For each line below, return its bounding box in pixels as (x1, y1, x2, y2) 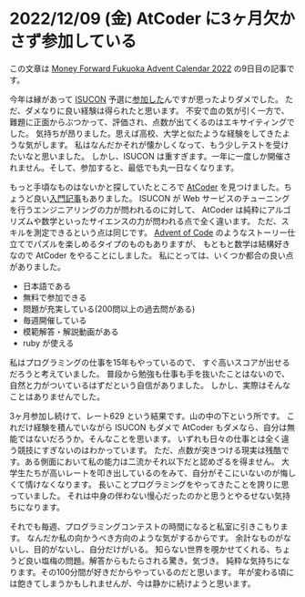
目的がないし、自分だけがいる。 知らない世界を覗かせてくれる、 (33, 543, 275, 554)
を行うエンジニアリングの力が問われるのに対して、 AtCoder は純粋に (9, 204, 268, 215)
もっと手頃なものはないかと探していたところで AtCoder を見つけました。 (9, 181, 285, 192)
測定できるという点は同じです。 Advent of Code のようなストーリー (33, 227, 288, 238)
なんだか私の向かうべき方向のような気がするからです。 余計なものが (26, 532, 284, 543)
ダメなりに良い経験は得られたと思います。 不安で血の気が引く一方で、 (25, 105, 290, 116)
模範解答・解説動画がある (22, 325, 119, 337)
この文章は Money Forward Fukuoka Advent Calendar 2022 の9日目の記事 (9, 63, 287, 74)
